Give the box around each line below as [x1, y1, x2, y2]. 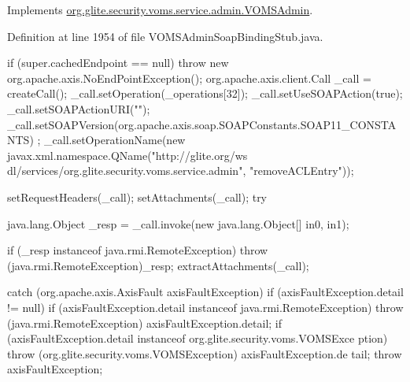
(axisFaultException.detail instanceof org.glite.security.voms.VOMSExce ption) [7, 330, 388, 347]
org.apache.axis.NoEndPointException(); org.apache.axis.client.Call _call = [7, 69, 371, 86]
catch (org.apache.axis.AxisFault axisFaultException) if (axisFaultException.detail [7, 284, 404, 300]
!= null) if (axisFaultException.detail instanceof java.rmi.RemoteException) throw [7, 299, 404, 315]
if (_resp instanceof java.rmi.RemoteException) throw [7, 242, 268, 258]
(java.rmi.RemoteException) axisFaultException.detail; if [7, 314, 283, 331]
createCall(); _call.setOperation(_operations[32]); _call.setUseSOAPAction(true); [7, 85, 403, 102]
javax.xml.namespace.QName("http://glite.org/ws [7, 146, 248, 163]
